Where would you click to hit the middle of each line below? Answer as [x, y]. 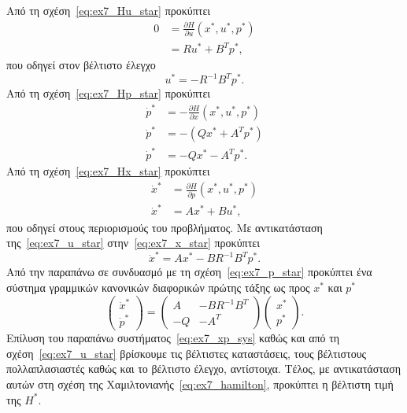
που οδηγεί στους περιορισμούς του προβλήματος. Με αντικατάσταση [165, 227]
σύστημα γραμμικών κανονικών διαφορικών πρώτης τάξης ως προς [158, 287]
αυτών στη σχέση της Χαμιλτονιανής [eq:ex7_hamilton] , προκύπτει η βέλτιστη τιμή [200, 383]
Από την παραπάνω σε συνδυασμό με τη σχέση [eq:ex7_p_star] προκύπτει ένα [189, 272]
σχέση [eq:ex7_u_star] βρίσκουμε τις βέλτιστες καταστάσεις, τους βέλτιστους [187, 353]
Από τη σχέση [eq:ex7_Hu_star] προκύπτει [109, 10]
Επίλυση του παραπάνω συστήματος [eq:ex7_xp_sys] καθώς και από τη [173, 338]
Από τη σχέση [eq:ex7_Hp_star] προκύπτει [109, 93]
